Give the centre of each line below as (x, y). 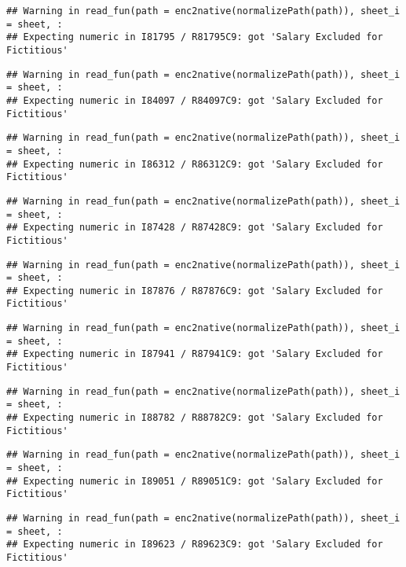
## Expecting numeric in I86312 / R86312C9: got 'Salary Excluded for (195, 164)
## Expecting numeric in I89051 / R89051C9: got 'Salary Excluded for (195, 481)
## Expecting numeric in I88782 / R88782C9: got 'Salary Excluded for (195, 418)
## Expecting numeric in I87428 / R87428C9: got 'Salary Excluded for (195, 228)
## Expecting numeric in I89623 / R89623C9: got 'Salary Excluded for (195, 545)
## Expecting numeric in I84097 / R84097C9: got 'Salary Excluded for (195, 100)
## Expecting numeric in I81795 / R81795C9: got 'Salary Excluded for (195, 37)
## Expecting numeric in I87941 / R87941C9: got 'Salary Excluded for (195, 354)
